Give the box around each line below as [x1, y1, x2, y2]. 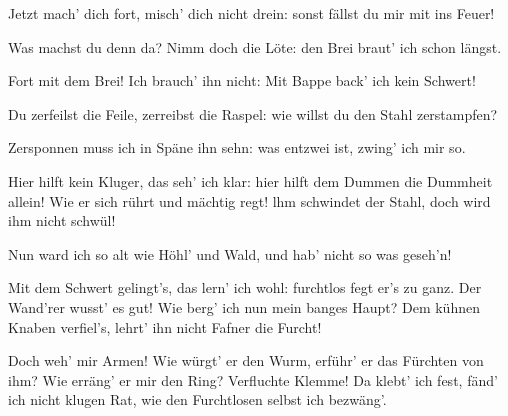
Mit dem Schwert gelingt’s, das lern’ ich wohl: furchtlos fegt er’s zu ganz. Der [8, 277, 482, 298]
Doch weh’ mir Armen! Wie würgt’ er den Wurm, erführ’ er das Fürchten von [8, 350, 484, 371]
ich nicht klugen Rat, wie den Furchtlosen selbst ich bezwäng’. [8, 389, 387, 410]
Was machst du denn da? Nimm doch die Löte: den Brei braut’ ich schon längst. [8, 36, 502, 57]
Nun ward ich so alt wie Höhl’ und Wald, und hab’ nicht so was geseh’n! [8, 243, 452, 264]
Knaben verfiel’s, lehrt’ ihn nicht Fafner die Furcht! [8, 316, 322, 337]
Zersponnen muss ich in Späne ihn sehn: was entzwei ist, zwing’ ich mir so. [8, 137, 466, 158]
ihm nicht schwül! [8, 210, 116, 231]
